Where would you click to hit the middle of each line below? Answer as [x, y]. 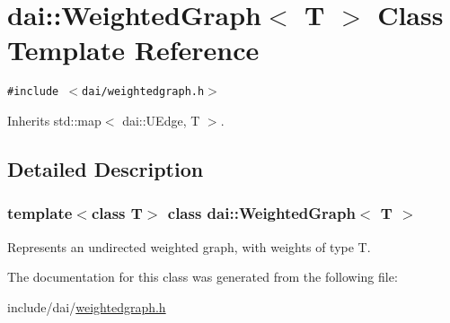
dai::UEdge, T [161, 120]
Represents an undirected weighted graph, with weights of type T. [189, 246]
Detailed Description [106, 168]
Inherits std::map [54, 120]
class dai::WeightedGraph [261, 213]
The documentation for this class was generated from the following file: [203, 277]
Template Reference [133, 50]
